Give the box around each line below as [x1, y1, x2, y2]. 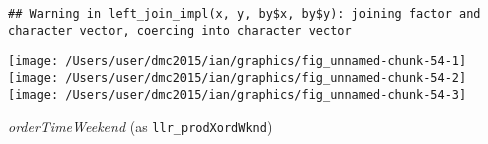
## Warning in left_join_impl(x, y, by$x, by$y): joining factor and [8, 7, 481, 21]
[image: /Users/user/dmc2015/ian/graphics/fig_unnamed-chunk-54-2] [8, 70, 467, 85]
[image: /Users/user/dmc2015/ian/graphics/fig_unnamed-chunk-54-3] [8, 87, 467, 102]
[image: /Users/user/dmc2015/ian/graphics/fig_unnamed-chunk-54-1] [8, 54, 467, 69]
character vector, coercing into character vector [8, 23, 352, 38]
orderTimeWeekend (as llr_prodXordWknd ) [8, 116, 273, 137]
